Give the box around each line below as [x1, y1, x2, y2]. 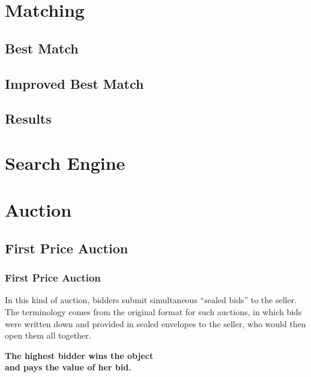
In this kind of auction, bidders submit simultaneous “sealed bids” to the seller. [5, 294, 297, 306]
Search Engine [5, 150, 125, 175]
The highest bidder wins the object [5, 349, 154, 361]
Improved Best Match [5, 74, 144, 92]
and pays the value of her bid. [5, 361, 131, 373]
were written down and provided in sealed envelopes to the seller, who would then [5, 317, 306, 330]
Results [5, 109, 52, 128]
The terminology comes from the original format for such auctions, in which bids [5, 306, 302, 318]
